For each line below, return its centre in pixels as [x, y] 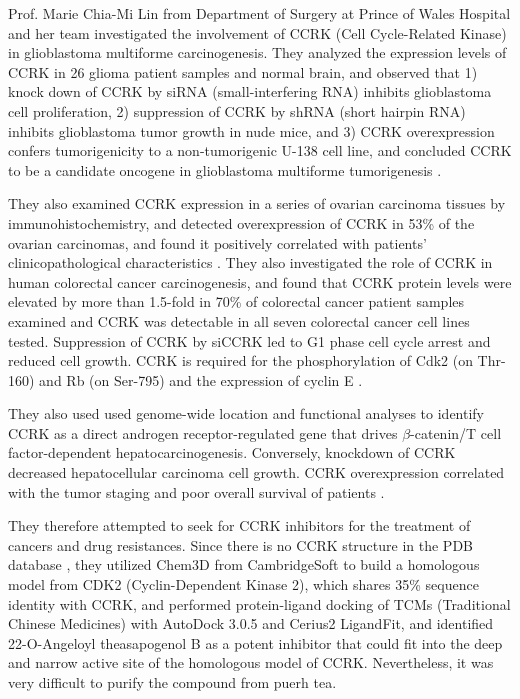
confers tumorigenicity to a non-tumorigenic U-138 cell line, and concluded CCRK [260, 150]
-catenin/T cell [456, 432]
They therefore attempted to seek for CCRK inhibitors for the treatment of [239, 525]
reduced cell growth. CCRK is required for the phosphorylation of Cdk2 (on [240, 360]
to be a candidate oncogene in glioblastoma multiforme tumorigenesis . [225, 169]
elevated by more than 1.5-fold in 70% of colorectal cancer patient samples [236, 301]
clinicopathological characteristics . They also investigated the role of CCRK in [250, 262]
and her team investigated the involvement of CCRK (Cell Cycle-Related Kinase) [257, 32]
